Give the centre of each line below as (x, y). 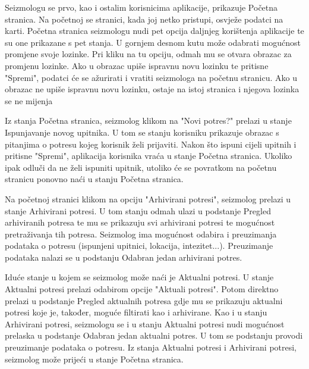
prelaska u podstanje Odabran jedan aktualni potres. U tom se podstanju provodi (154, 335)
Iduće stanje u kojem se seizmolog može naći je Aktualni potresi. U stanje (139, 277)
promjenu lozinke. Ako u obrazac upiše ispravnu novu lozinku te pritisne (137, 65)
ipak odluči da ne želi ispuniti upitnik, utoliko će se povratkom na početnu (141, 167)
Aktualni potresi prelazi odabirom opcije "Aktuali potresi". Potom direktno (142, 289)
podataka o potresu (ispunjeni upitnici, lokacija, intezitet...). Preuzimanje (139, 246)
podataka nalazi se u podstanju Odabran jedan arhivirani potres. (124, 257)
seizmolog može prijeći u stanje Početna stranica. (94, 359)
